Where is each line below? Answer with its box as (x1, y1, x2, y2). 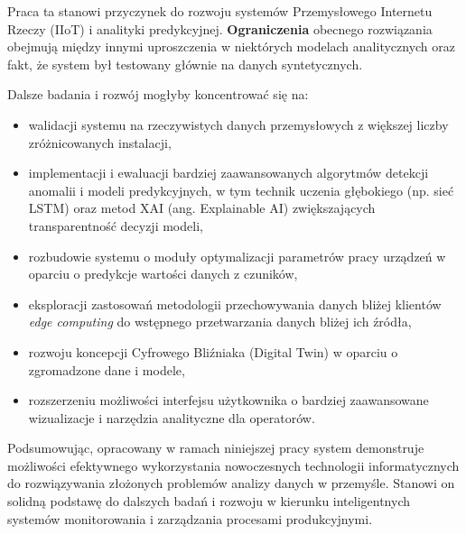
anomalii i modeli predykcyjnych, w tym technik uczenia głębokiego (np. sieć (28, 180, 454, 199)
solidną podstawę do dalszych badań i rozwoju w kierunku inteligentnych (7, 492, 411, 511)
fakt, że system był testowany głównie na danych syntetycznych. (7, 54, 363, 73)
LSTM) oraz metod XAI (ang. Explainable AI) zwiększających (28, 198, 376, 217)
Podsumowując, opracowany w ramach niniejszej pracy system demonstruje (7, 438, 424, 457)
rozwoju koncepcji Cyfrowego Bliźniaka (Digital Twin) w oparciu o (28, 342, 398, 361)
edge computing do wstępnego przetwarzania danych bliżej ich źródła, (28, 312, 412, 331)
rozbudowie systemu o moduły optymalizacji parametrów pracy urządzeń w (28, 246, 446, 265)
